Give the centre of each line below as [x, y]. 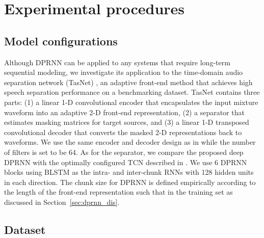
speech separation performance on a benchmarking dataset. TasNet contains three [132, 92]
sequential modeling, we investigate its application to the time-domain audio [124, 72]
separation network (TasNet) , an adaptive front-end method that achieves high [128, 82]
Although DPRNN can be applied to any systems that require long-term [117, 62]
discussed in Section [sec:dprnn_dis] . [62, 202]
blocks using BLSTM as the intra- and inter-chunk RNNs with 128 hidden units [129, 172]
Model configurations [61, 41]
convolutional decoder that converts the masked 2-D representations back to [123, 132]
